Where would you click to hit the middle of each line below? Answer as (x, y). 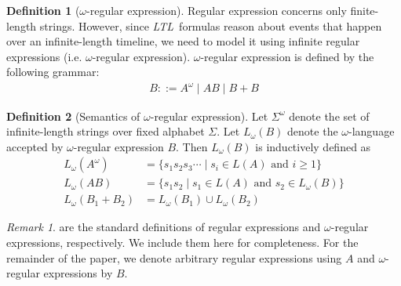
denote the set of (329, 116)
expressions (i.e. (44, 56)
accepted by (35, 146)
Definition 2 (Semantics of (73, 116)
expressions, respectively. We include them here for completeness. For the (182, 242)
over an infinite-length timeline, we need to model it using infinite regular (183, 41)
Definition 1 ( (43, 10)
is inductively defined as (313, 146)
